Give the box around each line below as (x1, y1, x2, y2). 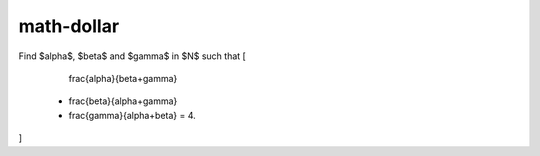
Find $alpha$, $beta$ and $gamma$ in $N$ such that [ (18, 50, 247, 62)
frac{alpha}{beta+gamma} (68, 72, 178, 84)
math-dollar (18, 15, 120, 37)
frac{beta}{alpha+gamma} (68, 95, 178, 107)
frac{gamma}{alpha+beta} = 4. (68, 109, 197, 121)
